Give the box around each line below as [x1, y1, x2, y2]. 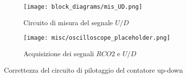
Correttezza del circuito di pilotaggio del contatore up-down [4, 64, 183, 75]
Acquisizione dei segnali [23, 48, 94, 58]
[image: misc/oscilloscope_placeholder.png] [23, 34, 170, 42]
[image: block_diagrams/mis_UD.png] [23, 3, 143, 10]
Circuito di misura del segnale [23, 17, 113, 27]
